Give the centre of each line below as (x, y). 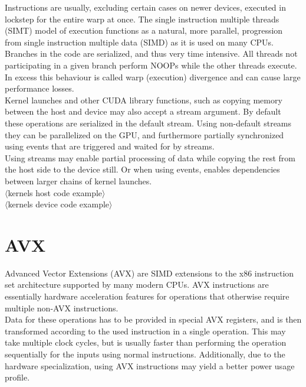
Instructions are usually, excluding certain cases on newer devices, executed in (145, 7)
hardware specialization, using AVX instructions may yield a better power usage (150, 365)
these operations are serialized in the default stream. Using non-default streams (148, 123)
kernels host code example (55, 192)
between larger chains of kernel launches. (78, 181)
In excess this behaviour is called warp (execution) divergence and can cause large (153, 77)
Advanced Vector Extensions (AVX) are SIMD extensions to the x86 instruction (149, 273)
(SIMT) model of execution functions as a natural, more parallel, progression (144, 30)
